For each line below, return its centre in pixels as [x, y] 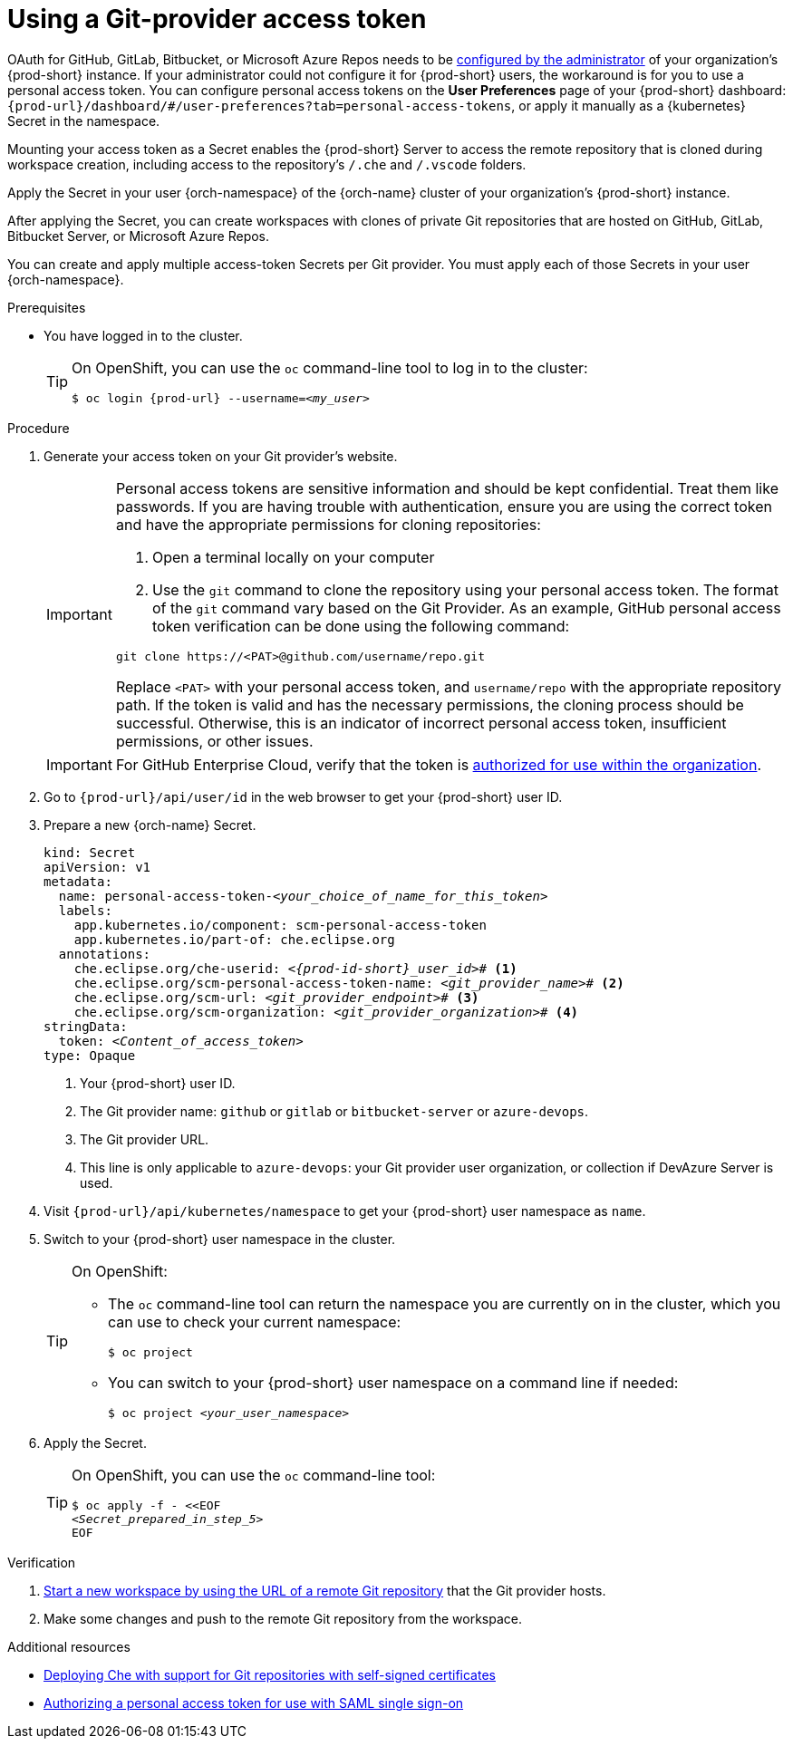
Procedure [39, 428]
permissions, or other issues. [214, 741]
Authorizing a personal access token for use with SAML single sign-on [254, 1703]
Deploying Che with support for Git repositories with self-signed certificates [270, 1674]
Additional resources [69, 1646]
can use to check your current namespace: [255, 1322]
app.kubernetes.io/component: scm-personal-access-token [280, 925]
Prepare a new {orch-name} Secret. [150, 825]
